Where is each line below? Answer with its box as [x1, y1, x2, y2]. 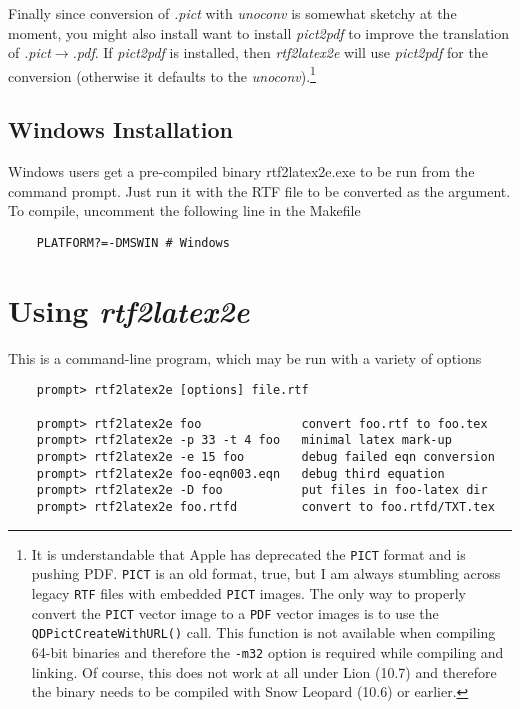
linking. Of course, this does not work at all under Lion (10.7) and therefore [31, 661, 497, 682]
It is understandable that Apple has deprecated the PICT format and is [31, 543, 466, 564]
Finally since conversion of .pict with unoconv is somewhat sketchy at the [8, 3, 457, 23]
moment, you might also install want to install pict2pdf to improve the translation [8, 22, 510, 43]
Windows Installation [8, 114, 233, 145]
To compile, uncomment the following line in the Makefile [8, 200, 361, 221]
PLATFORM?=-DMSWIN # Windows [36, 236, 230, 251]
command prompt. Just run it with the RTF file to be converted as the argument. [8, 180, 511, 201]
